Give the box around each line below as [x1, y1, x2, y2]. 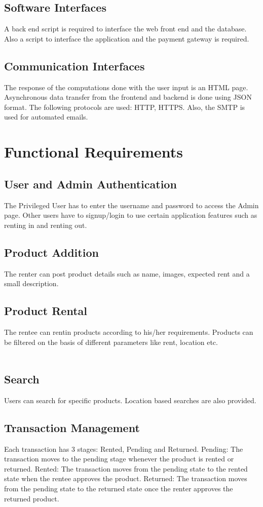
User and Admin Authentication [4, 176, 177, 191]
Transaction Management [4, 419, 140, 435]
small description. [4, 278, 59, 289]
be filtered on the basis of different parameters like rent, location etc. [4, 336, 218, 347]
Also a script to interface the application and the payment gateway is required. [4, 33, 249, 44]
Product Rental [4, 303, 87, 319]
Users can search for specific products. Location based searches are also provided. [4, 395, 256, 405]
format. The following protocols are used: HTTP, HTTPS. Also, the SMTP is [4, 101, 245, 112]
